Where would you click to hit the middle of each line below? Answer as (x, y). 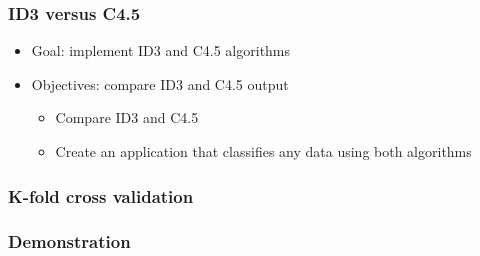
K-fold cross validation (101, 195)
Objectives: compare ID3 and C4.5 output (160, 83)
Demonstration (69, 241)
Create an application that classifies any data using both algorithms (263, 151)
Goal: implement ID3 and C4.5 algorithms (161, 50)
